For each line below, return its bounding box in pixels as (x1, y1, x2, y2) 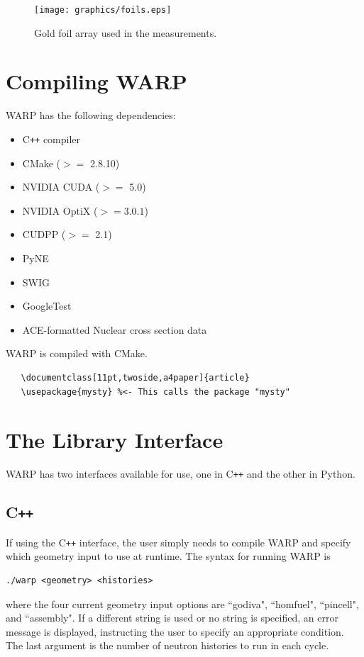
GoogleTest (22, 298, 72, 313)
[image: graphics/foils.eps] (34, 5, 172, 15)
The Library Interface (6, 425, 224, 454)
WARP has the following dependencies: (6, 108, 176, 123)
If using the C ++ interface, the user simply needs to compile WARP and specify (6, 534, 351, 549)
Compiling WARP (6, 67, 187, 96)
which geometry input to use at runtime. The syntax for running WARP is (6, 549, 331, 563)
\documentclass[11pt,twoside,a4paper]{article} (21, 372, 250, 383)
